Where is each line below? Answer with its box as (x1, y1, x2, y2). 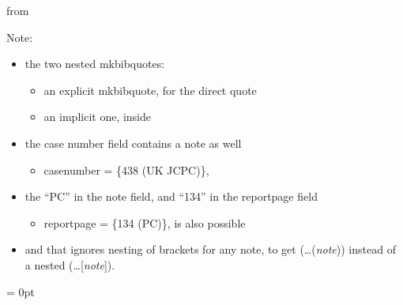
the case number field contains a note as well (24, 134, 242, 151)
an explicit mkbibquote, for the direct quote (43, 81, 257, 98)
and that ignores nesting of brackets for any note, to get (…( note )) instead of (24, 241, 396, 258)
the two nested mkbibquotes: (24, 55, 165, 72)
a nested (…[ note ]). (24, 256, 115, 273)
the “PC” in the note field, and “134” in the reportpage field (24, 188, 318, 205)
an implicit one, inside (43, 108, 152, 125)
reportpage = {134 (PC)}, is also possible (43, 214, 246, 231)
